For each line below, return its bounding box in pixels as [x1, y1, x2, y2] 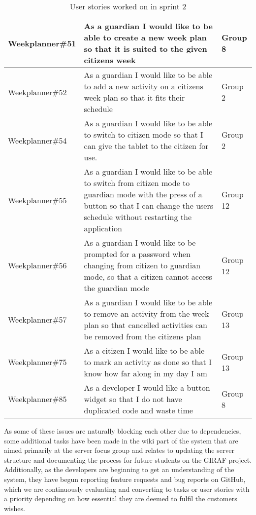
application [84, 222, 122, 234]
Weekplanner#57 [8, 313, 67, 325]
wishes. [4, 503, 25, 513]
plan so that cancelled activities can [84, 319, 207, 331]
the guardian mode [84, 282, 149, 294]
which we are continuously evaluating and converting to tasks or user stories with [4, 483, 250, 494]
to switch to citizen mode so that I [84, 129, 203, 140]
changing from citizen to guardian [84, 259, 201, 271]
